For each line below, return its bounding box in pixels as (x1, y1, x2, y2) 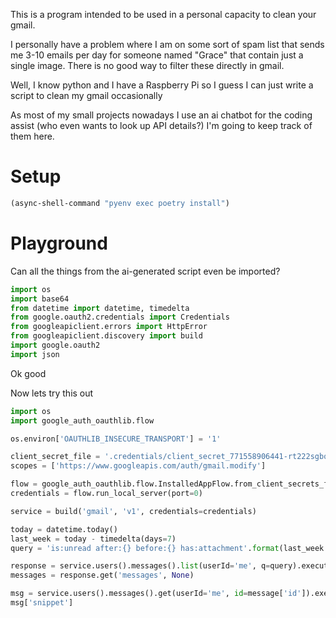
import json (10, 349, 60, 359)
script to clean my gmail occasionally (10, 90, 163, 101)
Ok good (10, 367, 47, 379)
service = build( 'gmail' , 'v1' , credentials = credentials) (10, 506, 257, 516)
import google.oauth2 (10, 340, 101, 350)
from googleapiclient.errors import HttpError (10, 322, 208, 332)
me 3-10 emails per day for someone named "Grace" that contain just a (10, 49, 304, 61)
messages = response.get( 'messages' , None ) (10, 570, 195, 581)
